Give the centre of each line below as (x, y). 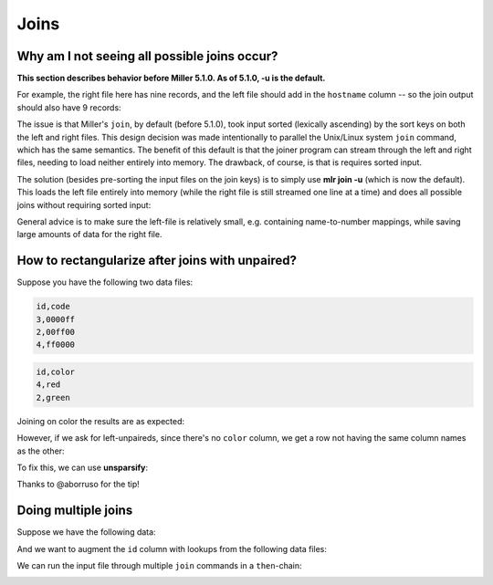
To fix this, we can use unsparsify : (83, 467)
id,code (53, 307)
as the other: (41, 451)
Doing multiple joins (75, 511)
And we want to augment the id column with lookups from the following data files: (172, 548)
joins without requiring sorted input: (84, 204)
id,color (56, 372)
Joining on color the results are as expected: (101, 421)
